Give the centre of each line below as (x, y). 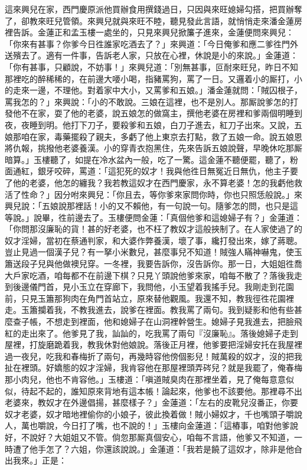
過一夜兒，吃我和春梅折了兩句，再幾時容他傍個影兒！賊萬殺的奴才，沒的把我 (153, 356)
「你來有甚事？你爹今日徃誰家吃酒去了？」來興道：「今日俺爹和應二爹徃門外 (151, 43)
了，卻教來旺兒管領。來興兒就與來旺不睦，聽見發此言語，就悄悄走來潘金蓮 (149, 20)
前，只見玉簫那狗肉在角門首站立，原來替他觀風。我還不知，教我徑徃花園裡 (149, 298)
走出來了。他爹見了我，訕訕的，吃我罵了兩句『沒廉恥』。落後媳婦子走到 (159, 333)
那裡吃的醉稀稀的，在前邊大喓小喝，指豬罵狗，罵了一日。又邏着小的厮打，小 (153, 78)
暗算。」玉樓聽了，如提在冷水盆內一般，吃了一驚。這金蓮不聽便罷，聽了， (147, 159)
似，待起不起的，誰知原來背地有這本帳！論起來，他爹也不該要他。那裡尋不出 (153, 391)
